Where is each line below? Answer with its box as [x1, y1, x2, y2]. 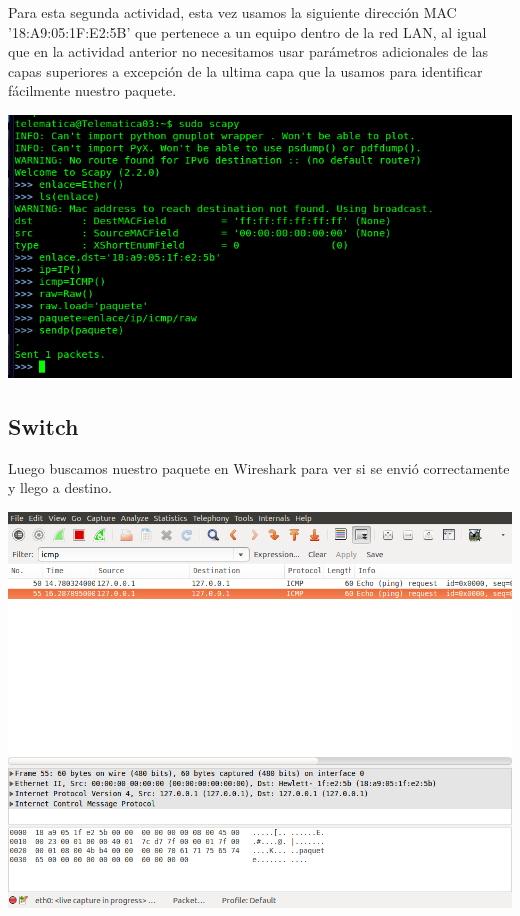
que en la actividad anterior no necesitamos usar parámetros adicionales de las [8, 41, 489, 62]
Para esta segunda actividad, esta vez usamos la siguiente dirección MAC [8, 2, 457, 22]
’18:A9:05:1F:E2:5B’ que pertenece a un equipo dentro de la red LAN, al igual [8, 21, 487, 42]
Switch [8, 411, 79, 442]
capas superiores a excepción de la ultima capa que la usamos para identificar [8, 60, 483, 81]
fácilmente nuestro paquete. [8, 80, 177, 101]
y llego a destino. [8, 477, 112, 498]
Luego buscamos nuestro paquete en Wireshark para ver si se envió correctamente [8, 457, 510, 478]
